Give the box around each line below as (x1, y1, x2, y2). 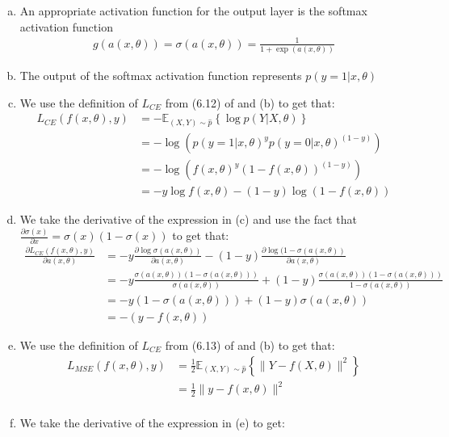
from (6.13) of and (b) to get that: (165, 336, 335, 353)
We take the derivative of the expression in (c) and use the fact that (19, 211, 357, 228)
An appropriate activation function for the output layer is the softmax (19, 2, 367, 19)
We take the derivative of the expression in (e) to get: (19, 414, 285, 431)
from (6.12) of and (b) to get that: (165, 94, 335, 111)
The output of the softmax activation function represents (19, 67, 302, 84)
